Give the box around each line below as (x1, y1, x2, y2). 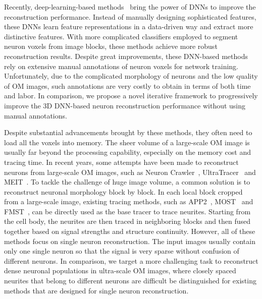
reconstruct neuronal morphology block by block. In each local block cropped (4, 186, 243, 197)
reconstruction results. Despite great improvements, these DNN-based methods (4, 50, 248, 61)
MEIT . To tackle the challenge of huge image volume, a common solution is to (4, 176, 250, 187)
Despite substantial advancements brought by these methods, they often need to (4, 127, 252, 138)
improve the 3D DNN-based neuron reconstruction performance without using (4, 100, 246, 110)
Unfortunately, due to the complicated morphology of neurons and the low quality (4, 71, 258, 81)
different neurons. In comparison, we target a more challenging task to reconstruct (4, 255, 258, 266)
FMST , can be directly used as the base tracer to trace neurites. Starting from (4, 206, 251, 216)
